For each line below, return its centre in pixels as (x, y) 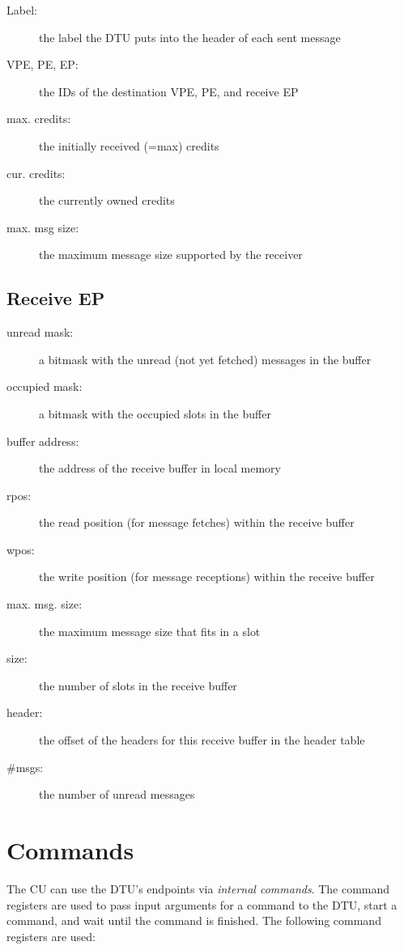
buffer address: (43, 441)
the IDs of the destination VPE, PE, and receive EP (169, 91)
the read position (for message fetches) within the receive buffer (197, 522)
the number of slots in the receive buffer (138, 685)
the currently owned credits (107, 200)
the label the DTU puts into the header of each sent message (190, 37)
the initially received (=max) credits (129, 145)
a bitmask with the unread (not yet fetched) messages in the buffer (205, 359)
